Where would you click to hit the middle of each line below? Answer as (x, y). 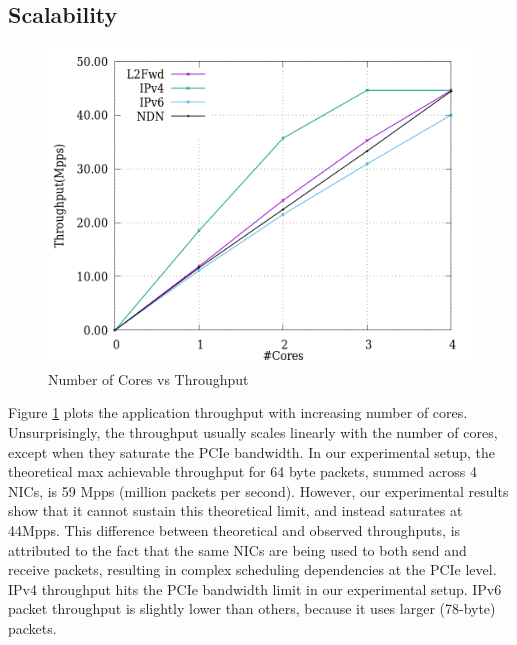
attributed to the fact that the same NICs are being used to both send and (237, 549)
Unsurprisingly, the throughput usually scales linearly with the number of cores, (253, 431)
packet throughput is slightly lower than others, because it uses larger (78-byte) (252, 608)
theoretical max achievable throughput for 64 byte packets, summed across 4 (243, 471)
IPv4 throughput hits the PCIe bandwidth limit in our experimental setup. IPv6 (255, 588)
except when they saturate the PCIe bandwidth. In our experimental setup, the (251, 451)
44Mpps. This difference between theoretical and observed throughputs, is (234, 529)
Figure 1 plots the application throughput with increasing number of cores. (238, 412)
